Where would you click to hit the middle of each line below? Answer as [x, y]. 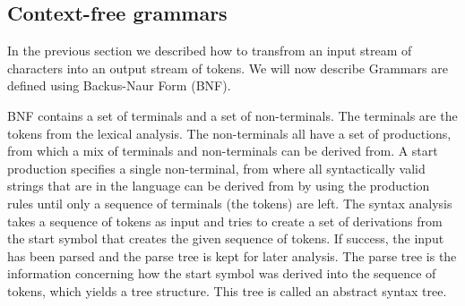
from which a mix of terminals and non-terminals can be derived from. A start [223, 151]
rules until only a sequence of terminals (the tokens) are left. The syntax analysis [230, 203]
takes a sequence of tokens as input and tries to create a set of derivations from [225, 221]
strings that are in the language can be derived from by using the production [219, 186]
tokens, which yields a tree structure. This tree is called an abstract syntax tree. [227, 290]
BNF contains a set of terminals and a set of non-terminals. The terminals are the [232, 115]
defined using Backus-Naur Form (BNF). [119, 85]
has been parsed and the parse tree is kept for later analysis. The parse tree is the [232, 255]
